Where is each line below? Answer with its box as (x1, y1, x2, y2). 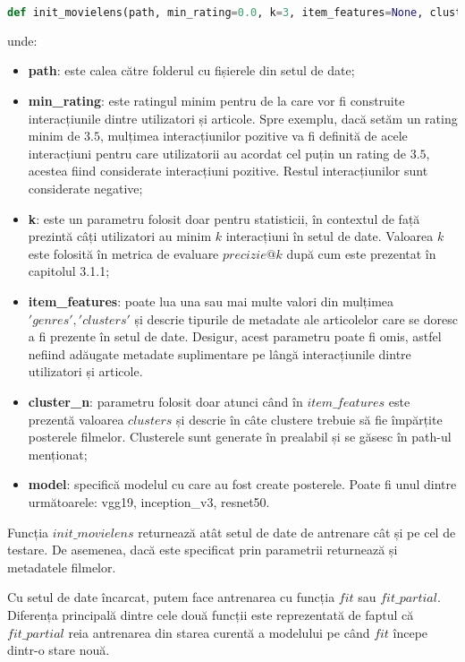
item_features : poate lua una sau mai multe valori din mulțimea (28, 292, 394, 310)
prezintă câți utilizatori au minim (28, 227, 212, 245)
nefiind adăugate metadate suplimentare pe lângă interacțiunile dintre (28, 344, 411, 363)
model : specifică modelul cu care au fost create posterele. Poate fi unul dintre (28, 475, 457, 494)
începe (393, 623, 428, 641)
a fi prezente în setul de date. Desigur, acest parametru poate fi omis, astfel (28, 327, 442, 346)
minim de (28, 126, 80, 145)
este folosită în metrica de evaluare (28, 244, 219, 262)
